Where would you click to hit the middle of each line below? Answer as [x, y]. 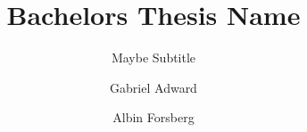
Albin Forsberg [153, 117]
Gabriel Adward [153, 87]
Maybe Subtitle [153, 58]
